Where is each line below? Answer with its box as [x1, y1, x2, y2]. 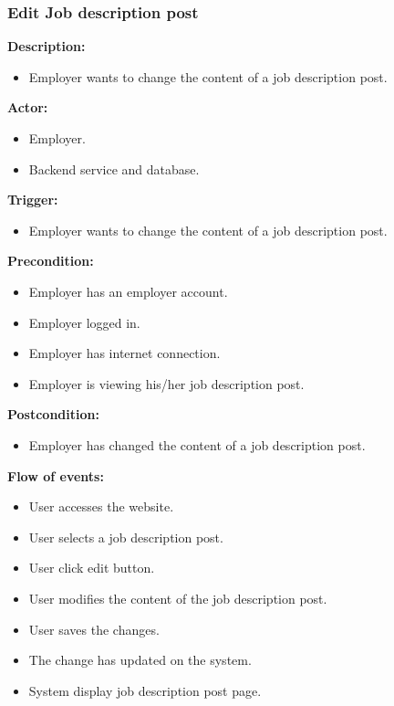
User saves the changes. [28, 619, 160, 638]
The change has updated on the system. [28, 650, 252, 669]
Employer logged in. [28, 312, 140, 332]
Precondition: [7, 251, 94, 270]
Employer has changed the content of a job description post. [28, 435, 366, 454]
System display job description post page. [28, 680, 262, 700]
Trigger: [7, 190, 58, 209]
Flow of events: [7, 466, 104, 485]
